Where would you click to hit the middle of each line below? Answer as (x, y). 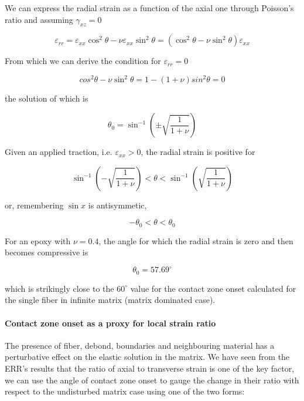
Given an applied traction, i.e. (59, 152)
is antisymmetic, (117, 205)
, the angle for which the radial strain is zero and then (196, 240)
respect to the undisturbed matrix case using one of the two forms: (125, 391)
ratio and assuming (39, 19)
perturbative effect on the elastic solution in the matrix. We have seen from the (147, 357)
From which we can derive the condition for (83, 61)
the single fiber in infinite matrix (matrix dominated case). (110, 300)
